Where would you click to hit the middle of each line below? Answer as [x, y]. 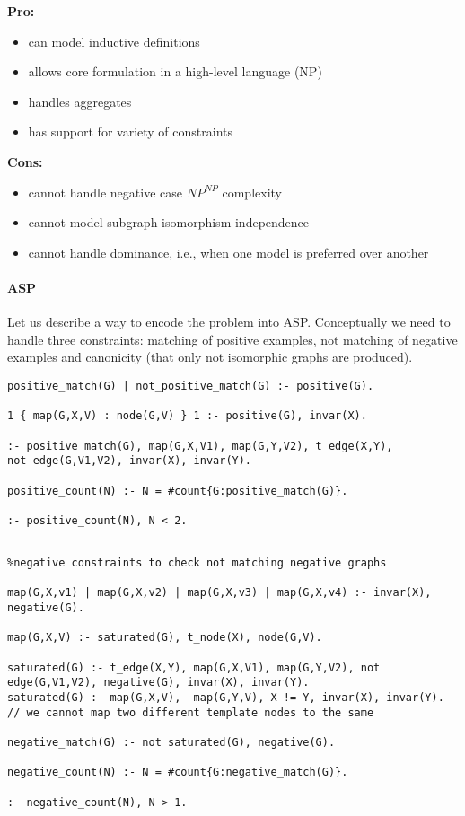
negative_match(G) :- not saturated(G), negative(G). [171, 743]
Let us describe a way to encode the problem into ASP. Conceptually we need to [229, 322]
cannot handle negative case [105, 192]
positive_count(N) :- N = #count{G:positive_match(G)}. [178, 491]
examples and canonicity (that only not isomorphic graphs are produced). [210, 357]
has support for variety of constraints [131, 132]
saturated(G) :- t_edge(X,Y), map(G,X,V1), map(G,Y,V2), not [194, 667]
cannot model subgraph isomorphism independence [169, 222]
